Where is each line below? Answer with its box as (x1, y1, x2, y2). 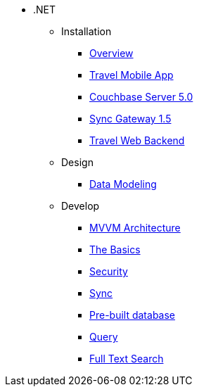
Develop (61, 200, 100, 212)
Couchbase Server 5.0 (89, 91, 193, 103)
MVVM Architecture (89, 222, 181, 234)
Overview (89, 47, 134, 59)
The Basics (89, 244, 141, 255)
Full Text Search (89, 353, 164, 365)
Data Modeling (89, 178, 157, 190)
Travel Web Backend (89, 134, 185, 146)
